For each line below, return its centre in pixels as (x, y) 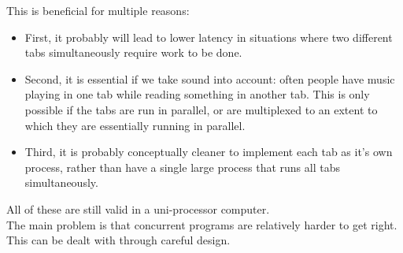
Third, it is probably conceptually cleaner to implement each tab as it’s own (209, 152)
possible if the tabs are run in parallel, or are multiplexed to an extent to (201, 109)
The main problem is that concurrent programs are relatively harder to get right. (202, 224)
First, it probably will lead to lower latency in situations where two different (209, 37)
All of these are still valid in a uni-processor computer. (138, 208)
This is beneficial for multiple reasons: (98, 10)
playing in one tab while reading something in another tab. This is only (197, 94)
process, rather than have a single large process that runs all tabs (182, 167)
